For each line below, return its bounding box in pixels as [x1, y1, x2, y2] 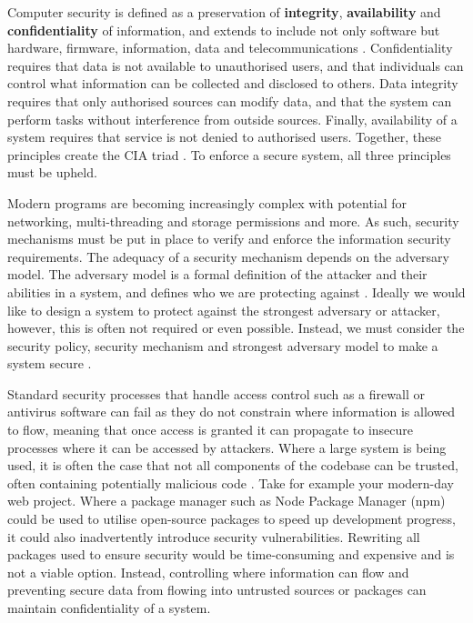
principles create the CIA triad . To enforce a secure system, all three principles [7, 145, 451, 164]
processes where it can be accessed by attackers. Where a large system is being [7, 437, 447, 457]
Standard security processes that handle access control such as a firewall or [7, 384, 425, 403]
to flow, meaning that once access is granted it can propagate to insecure [7, 420, 414, 439]
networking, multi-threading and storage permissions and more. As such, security [7, 211, 459, 230]
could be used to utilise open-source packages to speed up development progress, [7, 509, 456, 528]
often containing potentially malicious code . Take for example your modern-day [7, 473, 454, 492]
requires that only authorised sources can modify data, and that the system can [7, 91, 452, 110]
